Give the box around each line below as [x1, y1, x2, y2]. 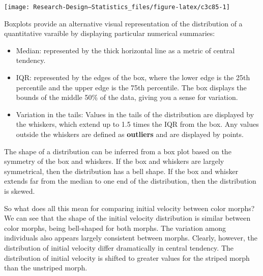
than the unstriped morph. [4, 262, 87, 273]
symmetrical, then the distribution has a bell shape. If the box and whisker [4, 165, 239, 176]
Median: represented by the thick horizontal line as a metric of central [16, 45, 235, 55]
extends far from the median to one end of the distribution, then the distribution [4, 176, 256, 186]
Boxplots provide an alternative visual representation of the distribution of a [4, 18, 243, 28]
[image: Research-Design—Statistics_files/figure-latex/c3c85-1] [4, 4, 230, 11]
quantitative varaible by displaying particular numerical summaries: [4, 28, 215, 39]
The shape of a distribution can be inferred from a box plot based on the [4, 146, 231, 156]
